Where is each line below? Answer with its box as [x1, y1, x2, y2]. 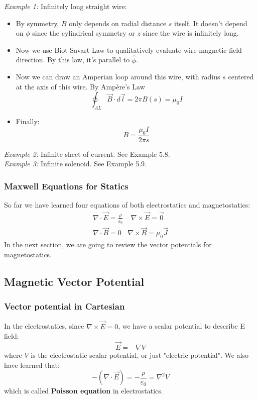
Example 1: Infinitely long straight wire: [4, 1, 127, 11]
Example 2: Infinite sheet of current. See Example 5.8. [4, 148, 170, 159]
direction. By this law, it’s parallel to [16, 54, 130, 65]
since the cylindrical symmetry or [32, 28, 135, 38]
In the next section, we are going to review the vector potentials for [4, 239, 212, 250]
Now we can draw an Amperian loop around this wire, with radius [16, 71, 220, 82]
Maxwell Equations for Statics [4, 179, 128, 192]
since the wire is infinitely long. [143, 28, 239, 38]
